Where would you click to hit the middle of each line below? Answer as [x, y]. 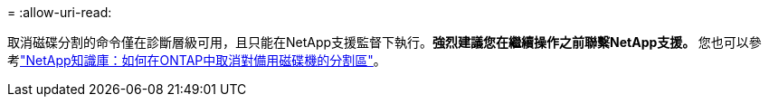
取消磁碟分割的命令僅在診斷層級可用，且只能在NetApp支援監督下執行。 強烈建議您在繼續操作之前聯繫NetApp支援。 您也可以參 [384, 42]
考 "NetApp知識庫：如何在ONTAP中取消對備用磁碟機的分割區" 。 [197, 60]
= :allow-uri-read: [60, 12]
